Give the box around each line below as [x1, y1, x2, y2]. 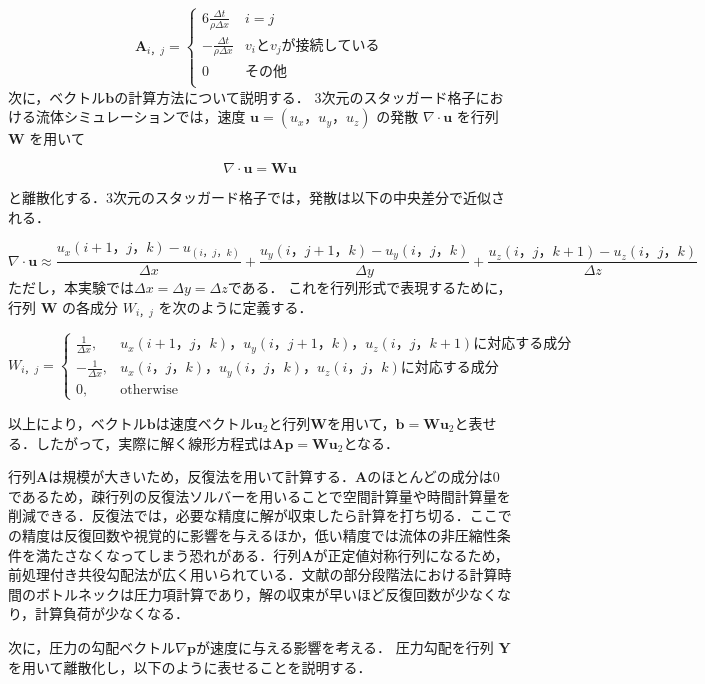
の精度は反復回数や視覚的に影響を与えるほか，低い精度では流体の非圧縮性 [8, 524, 497, 545]
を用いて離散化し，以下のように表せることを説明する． [8, 656, 372, 677]
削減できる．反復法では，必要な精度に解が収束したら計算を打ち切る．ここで [8, 505, 512, 526]
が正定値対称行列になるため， [313, 544, 509, 565]
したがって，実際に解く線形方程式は [35, 432, 273, 453]
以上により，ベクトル [8, 412, 147, 433]
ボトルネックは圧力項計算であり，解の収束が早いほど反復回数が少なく [35, 583, 497, 604]
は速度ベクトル [155, 412, 254, 433]
